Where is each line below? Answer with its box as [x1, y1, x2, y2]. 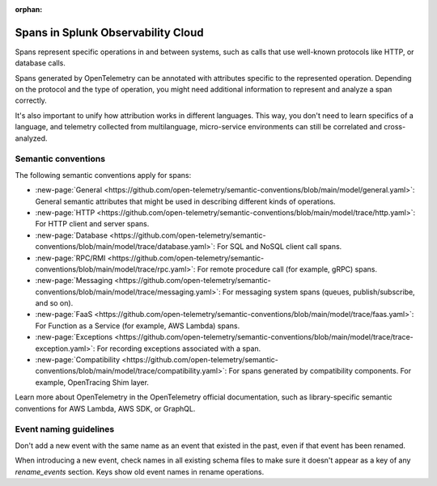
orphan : [15, 5, 43, 14]
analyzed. [15, 133, 48, 143]
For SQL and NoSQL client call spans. [217, 242, 342, 251]
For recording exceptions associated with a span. [96, 344, 261, 353]
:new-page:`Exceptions [35, 332, 113, 342]
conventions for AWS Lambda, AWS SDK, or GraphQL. [15, 404, 196, 413]
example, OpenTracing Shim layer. [35, 377, 150, 387]
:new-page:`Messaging [35, 276, 113, 285]
